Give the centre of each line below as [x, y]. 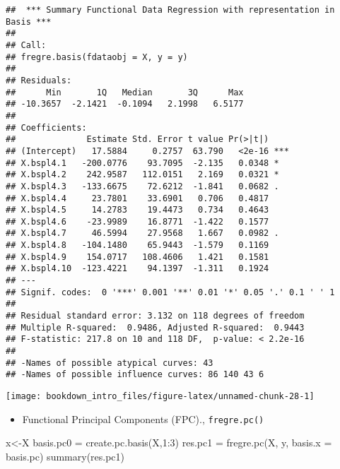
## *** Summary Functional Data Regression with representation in [170, 10]
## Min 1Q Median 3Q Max [125, 92]
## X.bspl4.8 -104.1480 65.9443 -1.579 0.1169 [137, 245]
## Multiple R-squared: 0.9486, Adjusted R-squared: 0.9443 [155, 327]
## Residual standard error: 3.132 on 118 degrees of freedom [155, 316]
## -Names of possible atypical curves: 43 [110, 363]
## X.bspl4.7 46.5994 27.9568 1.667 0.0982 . [142, 233]
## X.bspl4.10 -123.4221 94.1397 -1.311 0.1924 [137, 269]
